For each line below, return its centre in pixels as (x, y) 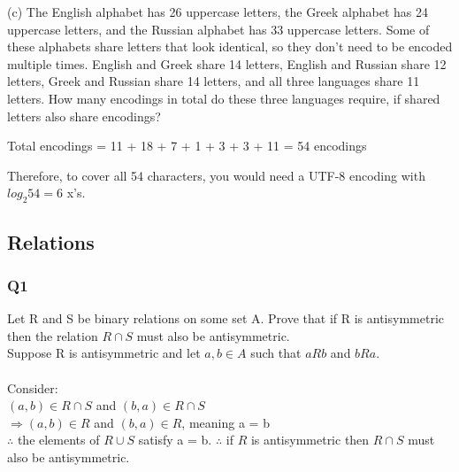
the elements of (58, 440)
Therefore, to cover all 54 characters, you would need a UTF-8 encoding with (216, 175)
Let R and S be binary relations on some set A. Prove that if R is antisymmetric (226, 318)
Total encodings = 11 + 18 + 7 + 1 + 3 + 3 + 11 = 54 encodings (187, 146)
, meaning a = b (226, 422)
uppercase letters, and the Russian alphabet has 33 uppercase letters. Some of (218, 29)
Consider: (33, 387)
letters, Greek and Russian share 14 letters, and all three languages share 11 (214, 81)
